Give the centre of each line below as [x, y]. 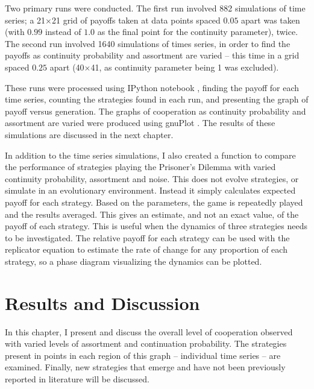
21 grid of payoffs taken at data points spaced [136, 20]
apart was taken [271, 20]
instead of [63, 32]
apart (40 [67, 67]
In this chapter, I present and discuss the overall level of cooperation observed [149, 331]
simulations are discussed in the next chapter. [89, 134]
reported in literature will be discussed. [77, 378]
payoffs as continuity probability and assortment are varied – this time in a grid [152, 55]
